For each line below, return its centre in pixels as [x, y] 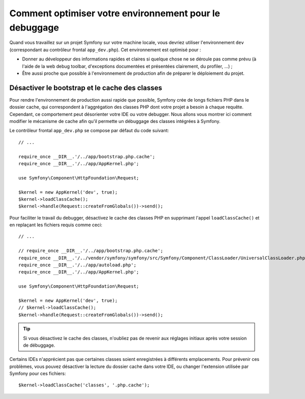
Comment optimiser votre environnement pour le [115, 13]
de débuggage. [39, 345]
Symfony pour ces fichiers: [38, 374]
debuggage [34, 27]
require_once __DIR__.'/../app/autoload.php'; [78, 265]
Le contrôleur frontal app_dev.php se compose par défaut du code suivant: [89, 131]
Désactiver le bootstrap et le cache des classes [86, 88]
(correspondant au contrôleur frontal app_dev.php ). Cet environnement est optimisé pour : [105, 50]
